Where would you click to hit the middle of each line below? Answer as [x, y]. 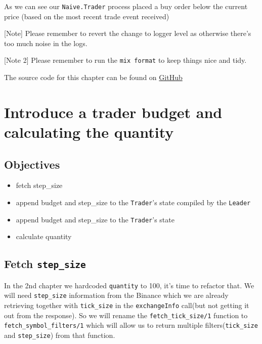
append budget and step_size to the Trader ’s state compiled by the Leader [133, 202]
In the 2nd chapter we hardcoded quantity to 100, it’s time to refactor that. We [129, 285]
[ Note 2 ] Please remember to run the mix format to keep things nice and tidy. [125, 60]
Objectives [32, 164]
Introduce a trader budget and [113, 112]
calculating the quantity [89, 132]
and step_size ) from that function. [60, 335]
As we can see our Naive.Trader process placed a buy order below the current [126, 6]
